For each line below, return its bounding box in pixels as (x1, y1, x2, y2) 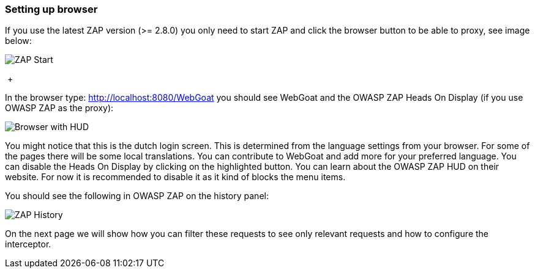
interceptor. (5, 239, 51, 250)
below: (5, 35, 32, 46)
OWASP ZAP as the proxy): (5, 103, 114, 114)
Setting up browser (5, 3, 98, 15)
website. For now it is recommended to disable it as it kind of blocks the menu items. (5, 172, 346, 183)
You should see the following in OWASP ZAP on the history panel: (5, 191, 269, 202)
